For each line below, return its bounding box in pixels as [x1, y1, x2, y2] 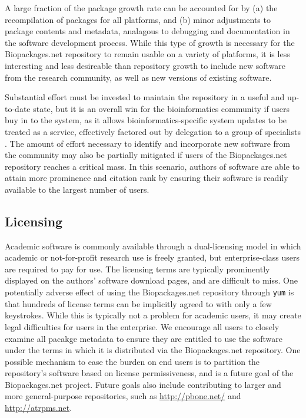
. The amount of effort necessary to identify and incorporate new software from [5, 137, 291, 149]
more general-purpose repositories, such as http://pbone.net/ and [5, 390, 241, 402]
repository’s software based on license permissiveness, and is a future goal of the [5, 367, 294, 379]
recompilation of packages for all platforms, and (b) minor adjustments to [5, 13, 271, 25]
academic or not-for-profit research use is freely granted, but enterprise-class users [5, 251, 300, 264]
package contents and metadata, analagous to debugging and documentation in [5, 25, 290, 37]
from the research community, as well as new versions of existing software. [5, 71, 272, 83]
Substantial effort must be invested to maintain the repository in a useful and [5, 91, 285, 103]
